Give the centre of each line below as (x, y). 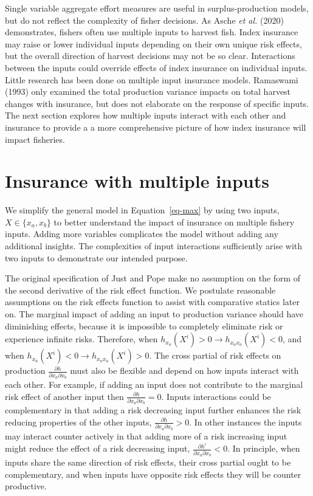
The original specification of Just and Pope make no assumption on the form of (153, 278)
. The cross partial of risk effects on (215, 355)
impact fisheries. (35, 139)
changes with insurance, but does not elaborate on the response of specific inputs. (157, 103)
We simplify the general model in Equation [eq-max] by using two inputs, (142, 210)
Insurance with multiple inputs (137, 181)
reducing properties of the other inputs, (78, 422)
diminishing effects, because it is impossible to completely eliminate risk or (144, 325)
